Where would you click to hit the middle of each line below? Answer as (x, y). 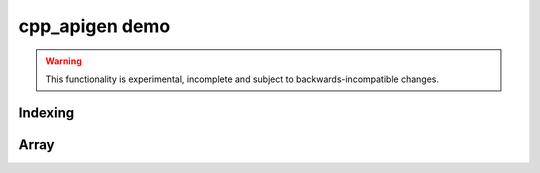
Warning (63, 61)
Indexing (46, 112)
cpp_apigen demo (94, 26)
